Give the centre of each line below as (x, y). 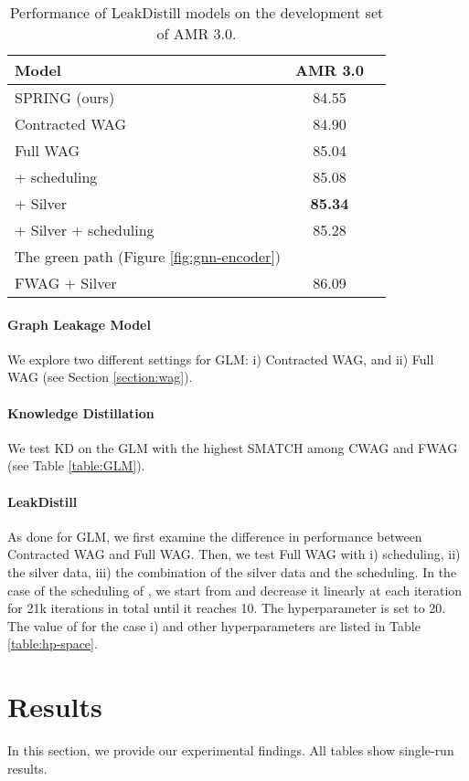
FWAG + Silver (66, 283)
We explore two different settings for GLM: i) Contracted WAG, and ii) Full (221, 359)
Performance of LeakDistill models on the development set (197, 12)
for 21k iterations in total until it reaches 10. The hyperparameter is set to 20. (227, 608)
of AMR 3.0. (197, 33)
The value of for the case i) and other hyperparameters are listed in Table (214, 625)
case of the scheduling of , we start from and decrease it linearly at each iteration (235, 590)
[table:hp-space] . (53, 644)
